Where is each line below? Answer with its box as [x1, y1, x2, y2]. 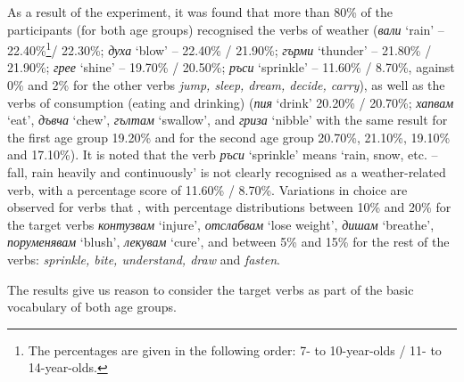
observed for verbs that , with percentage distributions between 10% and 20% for [7, 198, 452, 216]
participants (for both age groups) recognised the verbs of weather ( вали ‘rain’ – [7, 20, 444, 38]
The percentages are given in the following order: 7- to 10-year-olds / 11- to [28, 340, 442, 359]
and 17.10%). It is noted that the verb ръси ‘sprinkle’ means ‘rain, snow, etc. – [7, 145, 438, 164]
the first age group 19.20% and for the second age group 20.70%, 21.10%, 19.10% [7, 127, 451, 146]
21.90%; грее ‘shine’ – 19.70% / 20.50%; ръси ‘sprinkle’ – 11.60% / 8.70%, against [7, 58, 455, 77]
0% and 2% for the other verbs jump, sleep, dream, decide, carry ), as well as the [7, 76, 445, 94]
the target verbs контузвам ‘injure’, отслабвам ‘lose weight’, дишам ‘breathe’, [7, 215, 435, 233]
